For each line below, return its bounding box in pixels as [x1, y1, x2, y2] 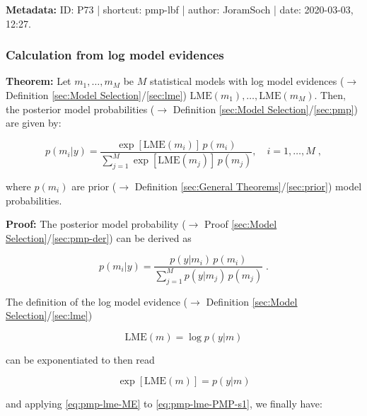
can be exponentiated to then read [6, 352, 155, 366]
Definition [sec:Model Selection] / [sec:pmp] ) [173, 101, 359, 116]
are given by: [6, 115, 62, 130]
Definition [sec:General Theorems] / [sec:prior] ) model [134, 178, 362, 193]
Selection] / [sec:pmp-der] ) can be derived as [6, 230, 192, 245]
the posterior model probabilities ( [6, 101, 155, 116]
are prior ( [71, 178, 117, 193]
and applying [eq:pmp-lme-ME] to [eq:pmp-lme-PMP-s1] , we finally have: [6, 396, 322, 411]
